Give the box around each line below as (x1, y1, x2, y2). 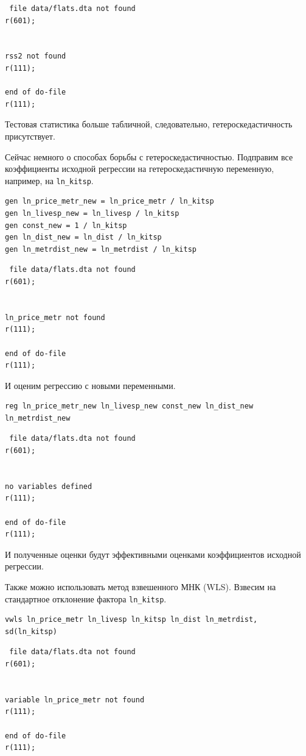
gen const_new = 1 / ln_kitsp (5, 221, 127, 230)
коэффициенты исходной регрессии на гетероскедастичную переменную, (5, 162, 274, 175)
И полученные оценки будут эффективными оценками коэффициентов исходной (5, 547, 301, 560)
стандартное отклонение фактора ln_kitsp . (5, 592, 167, 605)
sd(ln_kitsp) (5, 627, 57, 636)
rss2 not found (5, 52, 66, 61)
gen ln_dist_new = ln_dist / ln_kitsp (5, 233, 162, 242)
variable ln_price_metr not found (5, 695, 145, 704)
